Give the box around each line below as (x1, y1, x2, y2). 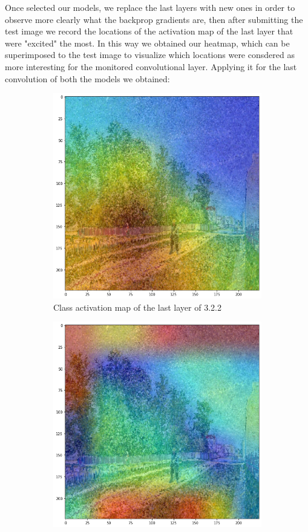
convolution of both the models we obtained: (5, 72, 170, 85)
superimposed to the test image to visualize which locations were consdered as (5, 48, 295, 61)
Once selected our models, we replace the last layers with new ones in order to (5, 1, 295, 13)
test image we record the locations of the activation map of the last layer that (5, 25, 293, 37)
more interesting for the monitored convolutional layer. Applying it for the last (5, 60, 297, 73)
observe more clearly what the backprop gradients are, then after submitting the (5, 13, 303, 25)
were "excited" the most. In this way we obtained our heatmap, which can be (5, 36, 290, 49)
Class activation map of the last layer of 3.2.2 (53, 300, 221, 313)
